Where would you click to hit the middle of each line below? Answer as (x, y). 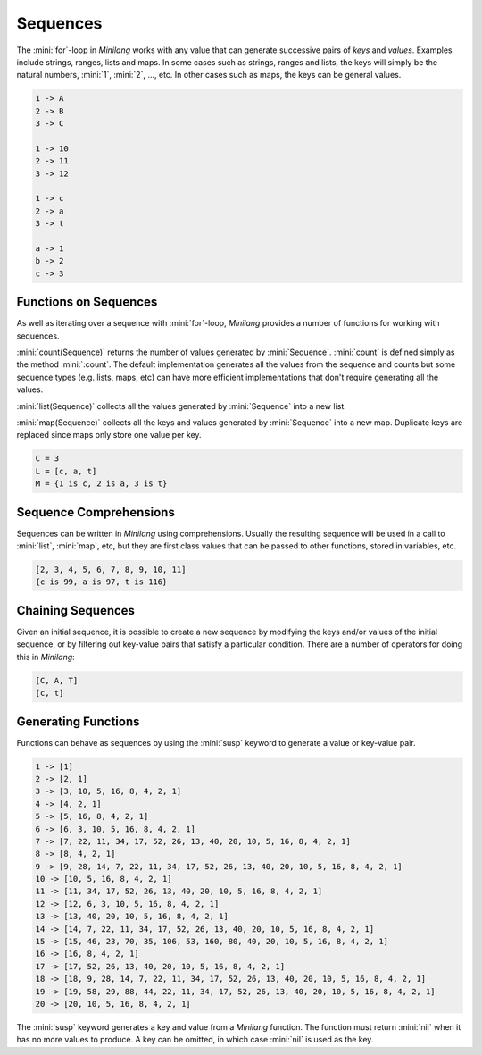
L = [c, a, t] (66, 471)
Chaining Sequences (76, 611)
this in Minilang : (46, 657)
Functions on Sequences (87, 302)
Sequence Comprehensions (96, 512)
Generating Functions (78, 721)
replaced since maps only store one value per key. (109, 435)
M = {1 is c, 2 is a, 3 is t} (101, 484)
